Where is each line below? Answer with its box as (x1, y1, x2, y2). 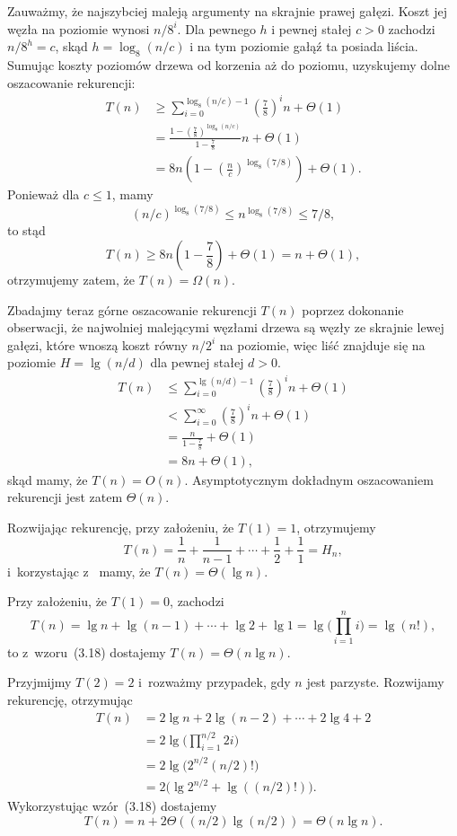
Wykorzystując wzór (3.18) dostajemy (7, 796, 217, 815)
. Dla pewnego (177, 19, 256, 38)
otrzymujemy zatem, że (7, 270, 135, 289)
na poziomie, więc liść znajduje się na (219, 335, 426, 354)
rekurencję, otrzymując (7, 691, 133, 709)
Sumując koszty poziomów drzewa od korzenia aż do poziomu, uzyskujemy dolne (7, 55, 450, 74)
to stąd (7, 221, 46, 240)
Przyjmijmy (7, 673, 72, 691)
